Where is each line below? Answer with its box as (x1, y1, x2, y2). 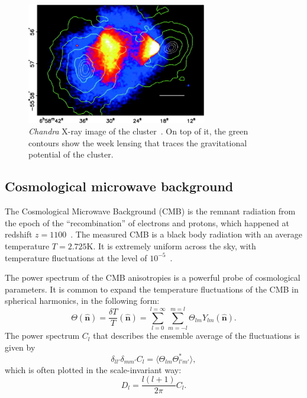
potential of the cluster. (28, 148, 114, 161)
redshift (5, 228, 33, 240)
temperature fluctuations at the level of (5, 251, 147, 264)
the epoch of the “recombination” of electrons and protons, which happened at (5, 216, 289, 229)
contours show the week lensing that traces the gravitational (28, 136, 247, 149)
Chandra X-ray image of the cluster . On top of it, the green (28, 125, 248, 137)
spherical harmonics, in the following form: (5, 294, 160, 307)
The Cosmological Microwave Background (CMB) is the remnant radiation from (5, 205, 296, 217)
